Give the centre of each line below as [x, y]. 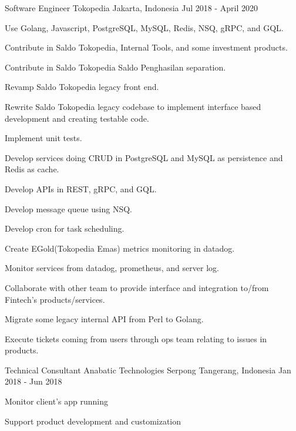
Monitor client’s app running [56, 401]
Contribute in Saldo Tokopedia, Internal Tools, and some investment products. [146, 47]
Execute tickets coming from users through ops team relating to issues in [136, 338]
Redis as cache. [32, 169]
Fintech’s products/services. [55, 299]
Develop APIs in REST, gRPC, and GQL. [81, 188]
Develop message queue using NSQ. [69, 208]
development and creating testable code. [77, 118]
